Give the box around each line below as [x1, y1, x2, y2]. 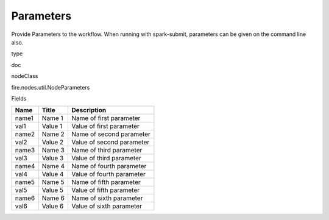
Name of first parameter [71, 114, 141, 122]
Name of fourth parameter [71, 162, 147, 171]
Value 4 [41, 170, 64, 179]
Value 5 [41, 186, 64, 194]
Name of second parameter [71, 130, 150, 138]
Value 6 [41, 202, 64, 210]
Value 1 [41, 122, 63, 130]
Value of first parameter [71, 122, 140, 130]
